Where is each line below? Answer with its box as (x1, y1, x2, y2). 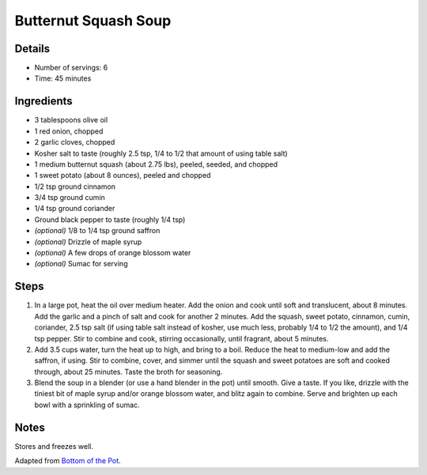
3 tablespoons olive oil (34, 115, 108, 125)
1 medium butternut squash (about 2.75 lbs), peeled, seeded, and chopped (34, 159, 278, 169)
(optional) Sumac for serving (34, 259, 128, 269)
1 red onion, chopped (34, 126, 104, 136)
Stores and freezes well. (14, 441, 94, 450)
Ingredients (14, 95, 73, 108)
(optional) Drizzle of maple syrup (34, 237, 142, 247)
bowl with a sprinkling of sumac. (34, 400, 140, 409)
